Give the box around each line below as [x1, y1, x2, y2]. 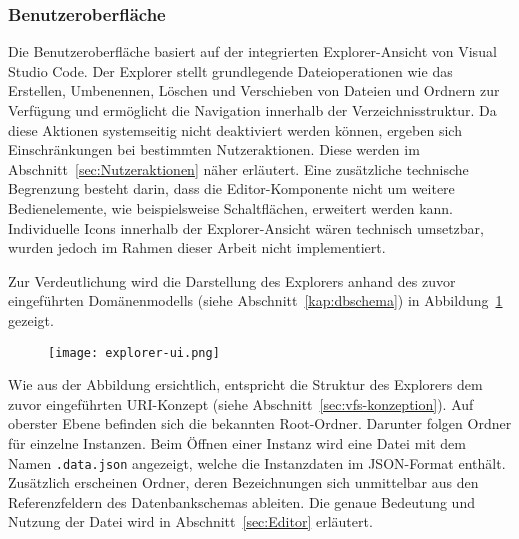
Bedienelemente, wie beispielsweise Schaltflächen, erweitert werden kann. [8, 197, 453, 218]
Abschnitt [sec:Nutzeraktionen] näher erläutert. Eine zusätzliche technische [8, 158, 469, 179]
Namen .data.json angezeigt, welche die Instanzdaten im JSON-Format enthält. [8, 452, 506, 473]
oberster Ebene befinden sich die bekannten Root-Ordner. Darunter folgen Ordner [8, 413, 512, 434]
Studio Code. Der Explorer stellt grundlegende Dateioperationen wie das [8, 60, 453, 81]
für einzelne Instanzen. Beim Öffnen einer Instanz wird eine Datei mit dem [8, 432, 466, 453]
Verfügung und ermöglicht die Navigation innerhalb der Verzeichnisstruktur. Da [8, 100, 497, 120]
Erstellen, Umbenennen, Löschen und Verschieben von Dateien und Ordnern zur [8, 80, 500, 101]
